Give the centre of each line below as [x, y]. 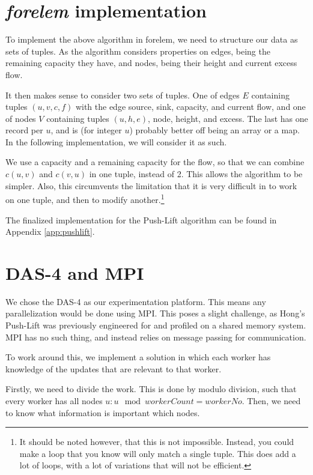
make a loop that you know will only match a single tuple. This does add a [158, 453]
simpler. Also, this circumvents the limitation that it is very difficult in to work [151, 185]
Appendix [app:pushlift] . [50, 231]
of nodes [21, 118]
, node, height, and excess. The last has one [228, 118]
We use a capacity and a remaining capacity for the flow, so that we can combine [155, 162]
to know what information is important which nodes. [103, 412]
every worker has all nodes [54, 400]
